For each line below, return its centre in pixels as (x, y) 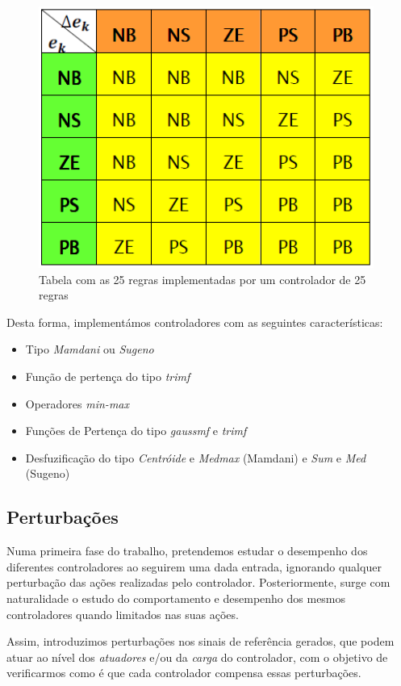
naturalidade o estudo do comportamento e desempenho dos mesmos (176, 598)
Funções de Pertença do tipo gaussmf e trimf (136, 431)
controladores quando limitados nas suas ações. (123, 614)
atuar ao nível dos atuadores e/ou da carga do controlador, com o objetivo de (197, 657)
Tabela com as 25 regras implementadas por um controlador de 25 (203, 279)
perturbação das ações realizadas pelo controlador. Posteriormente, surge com (198, 582)
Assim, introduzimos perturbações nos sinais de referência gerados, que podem (200, 641)
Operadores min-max (77, 403)
